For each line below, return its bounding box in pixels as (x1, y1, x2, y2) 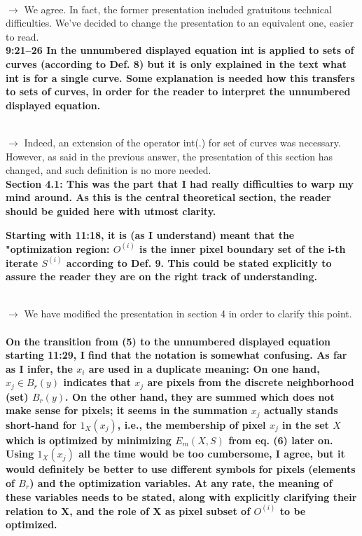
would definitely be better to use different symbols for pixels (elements (6, 462, 356, 476)
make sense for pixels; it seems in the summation (6, 403, 248, 418)
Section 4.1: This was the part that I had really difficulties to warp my (6, 176, 354, 191)
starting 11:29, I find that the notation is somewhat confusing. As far (6, 348, 347, 362)
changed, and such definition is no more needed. (6, 163, 211, 177)
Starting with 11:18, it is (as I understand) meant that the (6, 227, 295, 242)
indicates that (63, 375, 131, 390)
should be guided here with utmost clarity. (6, 203, 216, 218)
